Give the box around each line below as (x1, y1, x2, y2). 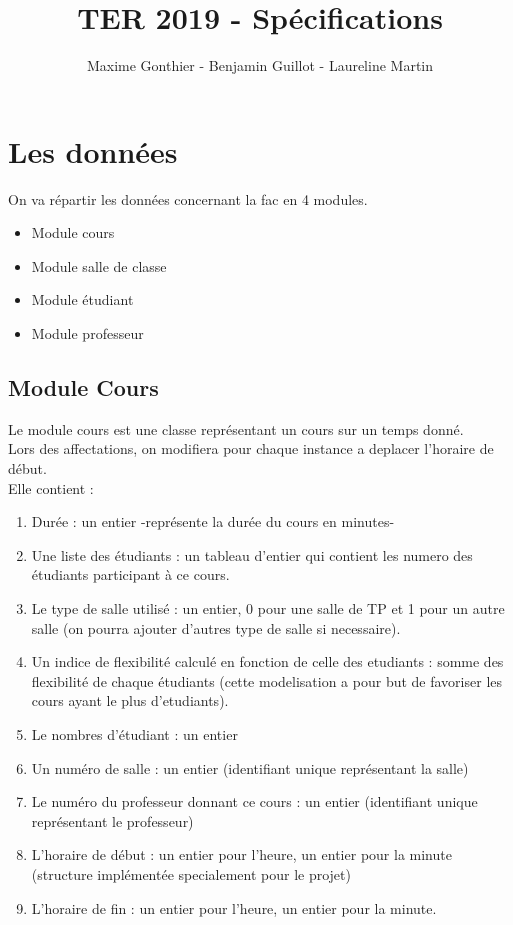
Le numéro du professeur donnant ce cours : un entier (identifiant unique (31, 791, 478, 812)
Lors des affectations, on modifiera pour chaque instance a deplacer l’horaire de (8, 438, 494, 459)
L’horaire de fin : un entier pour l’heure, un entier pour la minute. (31, 897, 437, 918)
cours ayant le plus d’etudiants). (31, 690, 229, 711)
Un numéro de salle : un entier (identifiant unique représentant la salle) (31, 757, 469, 778)
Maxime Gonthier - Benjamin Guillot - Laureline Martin (86, 55, 434, 76)
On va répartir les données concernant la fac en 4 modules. (8, 188, 368, 209)
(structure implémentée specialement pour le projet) (31, 863, 351, 884)
